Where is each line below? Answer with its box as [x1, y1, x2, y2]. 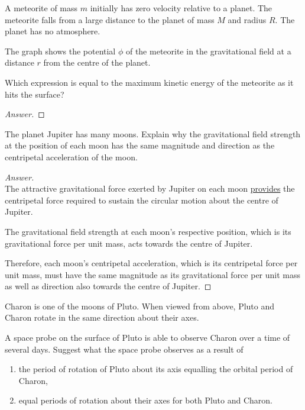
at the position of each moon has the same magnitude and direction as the [5, 139, 275, 151]
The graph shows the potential [5, 44, 116, 57]
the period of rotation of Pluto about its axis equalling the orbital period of [18, 363, 293, 375]
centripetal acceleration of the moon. [5, 150, 138, 163]
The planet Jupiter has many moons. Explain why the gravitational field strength [5, 127, 301, 140]
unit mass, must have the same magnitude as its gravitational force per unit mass [5, 268, 301, 280]
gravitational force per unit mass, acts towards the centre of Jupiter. [5, 237, 253, 249]
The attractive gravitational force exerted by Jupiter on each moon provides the [5, 182, 295, 195]
